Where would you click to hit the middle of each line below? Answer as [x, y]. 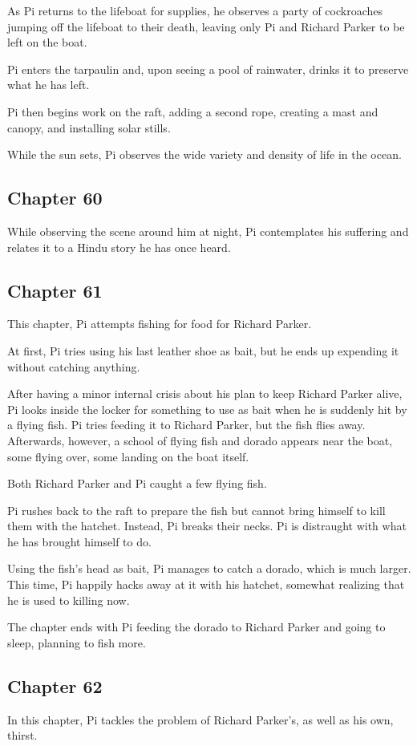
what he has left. [49, 85]
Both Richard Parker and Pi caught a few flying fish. [137, 483]
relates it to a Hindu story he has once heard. [119, 247]
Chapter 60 [55, 198]
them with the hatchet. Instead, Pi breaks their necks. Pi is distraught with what [207, 526]
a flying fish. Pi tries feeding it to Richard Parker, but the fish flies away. [186, 425]
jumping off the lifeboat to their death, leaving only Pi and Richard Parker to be [206, 26]
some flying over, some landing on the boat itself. [128, 456]
